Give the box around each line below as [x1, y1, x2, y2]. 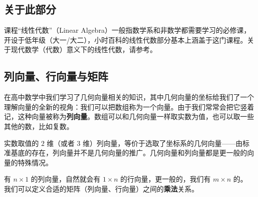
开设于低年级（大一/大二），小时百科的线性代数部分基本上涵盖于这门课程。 [4, 34, 247, 45]
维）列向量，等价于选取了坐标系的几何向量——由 [82, 137, 243, 148]
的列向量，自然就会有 [31, 174, 101, 184]
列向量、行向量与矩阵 [4, 68, 108, 84]
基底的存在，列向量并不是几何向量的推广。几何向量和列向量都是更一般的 [10, 147, 247, 158]
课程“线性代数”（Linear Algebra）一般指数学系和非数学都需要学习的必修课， [4, 25, 251, 35]
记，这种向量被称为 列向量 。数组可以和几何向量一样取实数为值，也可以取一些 [4, 111, 254, 122]
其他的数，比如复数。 [4, 121, 73, 131]
